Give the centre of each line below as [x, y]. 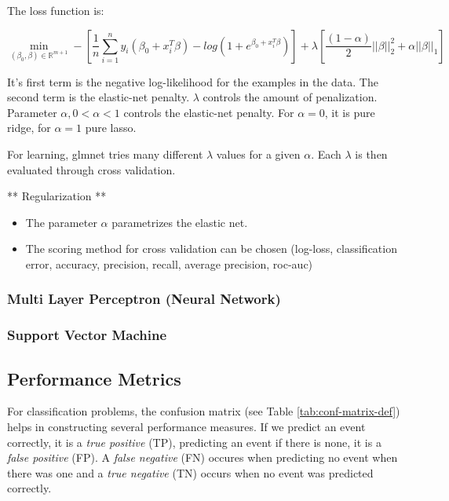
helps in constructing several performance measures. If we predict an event [186, 427]
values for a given [258, 154]
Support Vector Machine [87, 335]
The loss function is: [56, 10]
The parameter [61, 222]
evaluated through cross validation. [91, 169]
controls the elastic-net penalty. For [209, 112]
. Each [326, 154]
